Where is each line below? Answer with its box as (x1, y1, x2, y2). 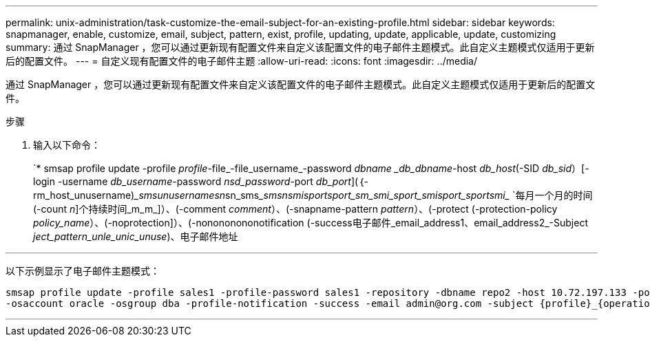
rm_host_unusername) (33, 189, 135, 201)
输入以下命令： (33, 139, 101, 151)
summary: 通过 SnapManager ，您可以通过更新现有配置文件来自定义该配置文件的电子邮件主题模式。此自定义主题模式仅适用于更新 (6, 41, 595, 53)
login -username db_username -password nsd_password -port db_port (33, 175, 351, 187)
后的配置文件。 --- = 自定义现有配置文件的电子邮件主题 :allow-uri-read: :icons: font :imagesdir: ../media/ (6, 55, 478, 67)
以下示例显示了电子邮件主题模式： (6, 265, 160, 277)
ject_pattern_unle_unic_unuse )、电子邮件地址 (33, 231, 238, 242)
